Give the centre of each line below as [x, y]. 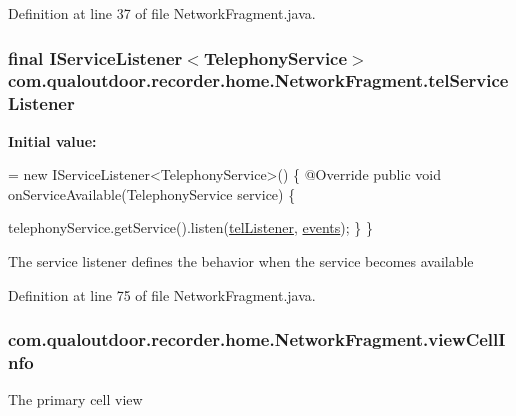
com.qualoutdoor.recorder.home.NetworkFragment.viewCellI [257, 339]
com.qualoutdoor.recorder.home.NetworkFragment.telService [258, 80]
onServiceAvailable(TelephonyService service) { [152, 193]
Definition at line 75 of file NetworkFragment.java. [162, 294]
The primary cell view [75, 399]
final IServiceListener [95, 57]
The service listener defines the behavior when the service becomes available [241, 261]
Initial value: [52, 140]
